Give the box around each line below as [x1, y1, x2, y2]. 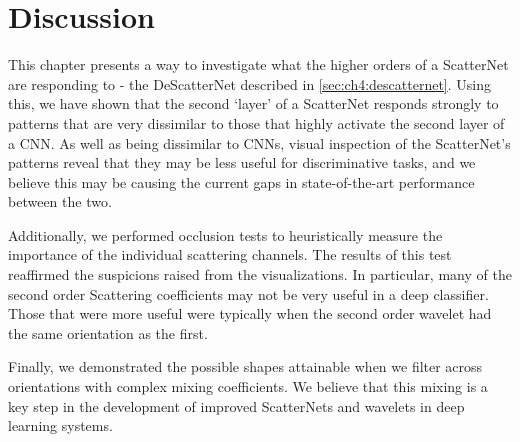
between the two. [8, 191, 112, 212]
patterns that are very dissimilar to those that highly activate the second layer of [8, 112, 505, 133]
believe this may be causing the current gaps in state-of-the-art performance [8, 171, 475, 192]
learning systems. [8, 415, 113, 436]
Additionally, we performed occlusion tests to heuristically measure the [8, 224, 443, 245]
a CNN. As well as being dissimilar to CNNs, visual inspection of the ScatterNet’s [8, 132, 511, 153]
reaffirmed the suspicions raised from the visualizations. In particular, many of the [8, 264, 512, 285]
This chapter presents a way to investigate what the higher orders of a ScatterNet [8, 54, 509, 75]
